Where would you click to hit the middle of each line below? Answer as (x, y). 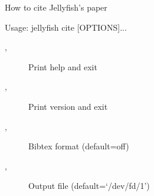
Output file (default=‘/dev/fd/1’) (89, 186)
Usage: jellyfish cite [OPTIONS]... (66, 27)
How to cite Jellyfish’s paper (56, 7)
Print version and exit (68, 106)
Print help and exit (63, 66)
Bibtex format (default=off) (79, 146)
